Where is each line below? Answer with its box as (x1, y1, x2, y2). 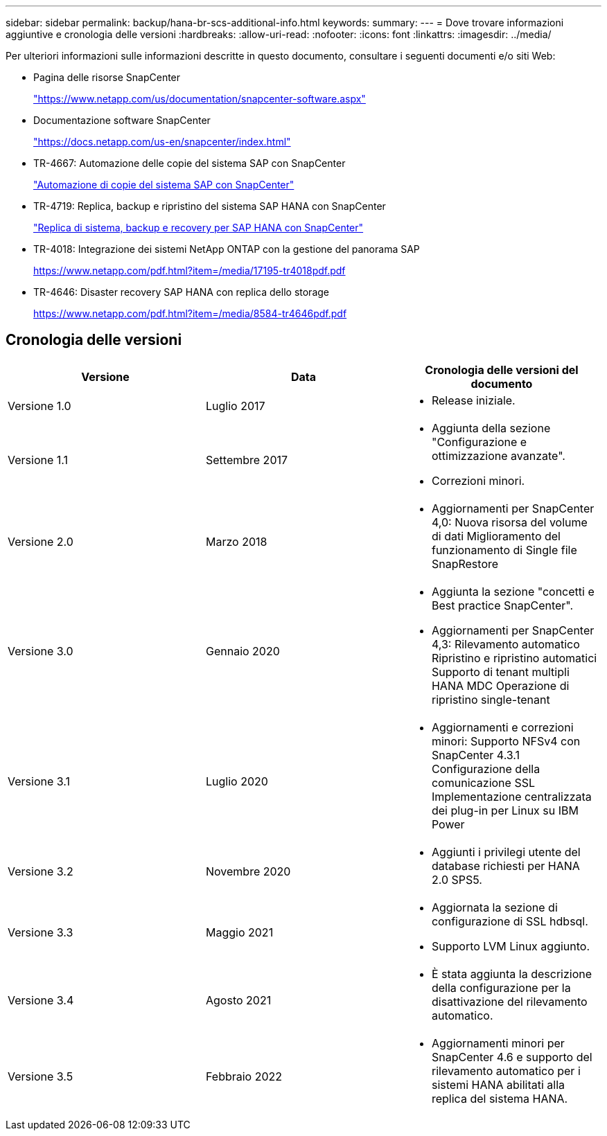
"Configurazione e (431, 434, 527, 449)
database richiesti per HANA (431, 858, 580, 873)
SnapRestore (431, 556, 499, 571)
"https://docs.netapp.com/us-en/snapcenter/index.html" (33, 136, 291, 148)
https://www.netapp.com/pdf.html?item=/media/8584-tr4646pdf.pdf (33, 308, 347, 319)
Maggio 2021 (205, 925, 274, 939)
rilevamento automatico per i (431, 1063, 581, 1078)
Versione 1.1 (8, 452, 69, 467)
